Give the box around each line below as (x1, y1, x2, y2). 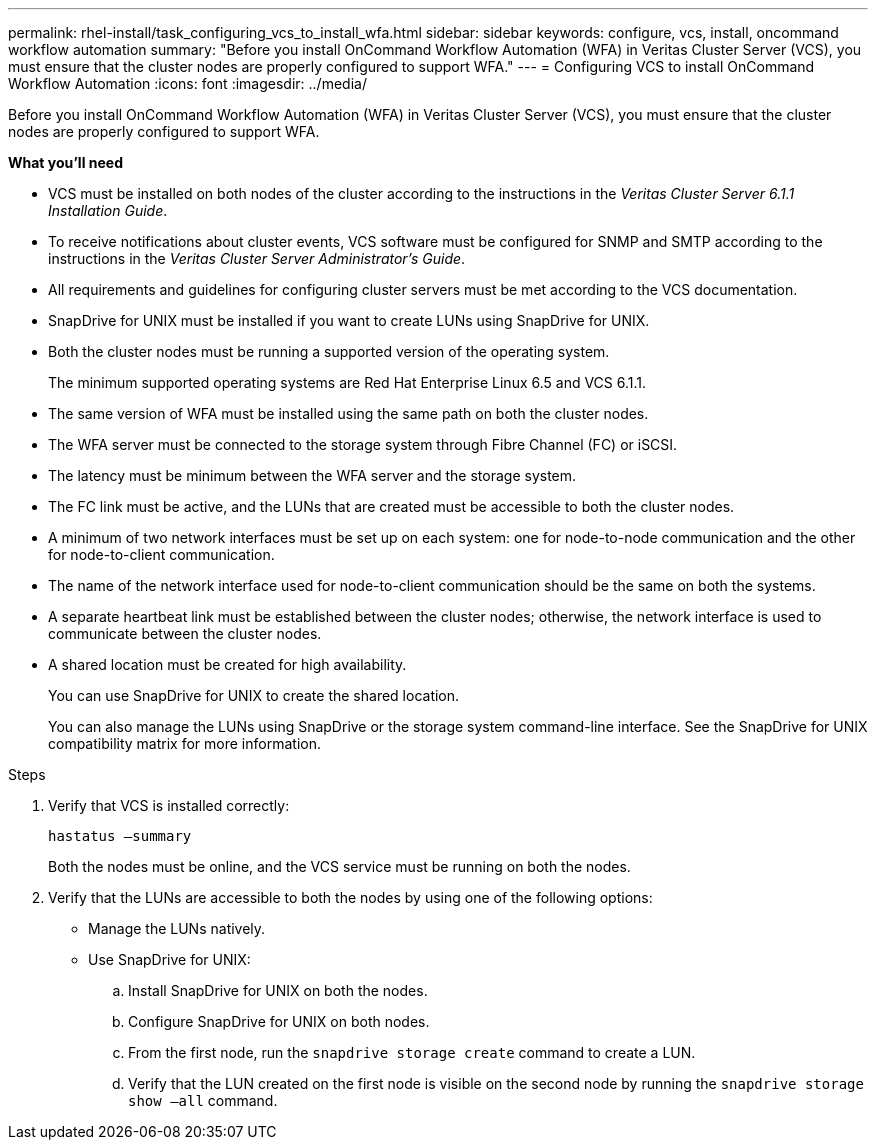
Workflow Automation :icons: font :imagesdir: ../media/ (8, 75, 367, 92)
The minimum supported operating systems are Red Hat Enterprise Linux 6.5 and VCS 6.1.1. (48, 374, 647, 391)
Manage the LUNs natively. (88, 920, 266, 937)
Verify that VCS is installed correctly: (48, 797, 290, 814)
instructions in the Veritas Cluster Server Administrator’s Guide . (48, 250, 466, 267)
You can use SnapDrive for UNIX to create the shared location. (48, 687, 460, 704)
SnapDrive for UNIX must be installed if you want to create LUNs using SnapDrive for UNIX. (48, 312, 650, 329)
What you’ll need (8, 154, 123, 171)
